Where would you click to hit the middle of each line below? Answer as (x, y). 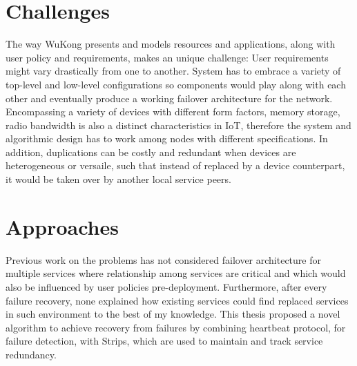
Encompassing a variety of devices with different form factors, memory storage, (173, 112)
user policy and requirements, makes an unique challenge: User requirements (167, 57)
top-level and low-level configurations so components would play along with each (176, 84)
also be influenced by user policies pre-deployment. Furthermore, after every (166, 286)
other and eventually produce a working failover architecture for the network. (169, 98)
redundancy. (31, 354)
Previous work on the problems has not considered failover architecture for (163, 259)
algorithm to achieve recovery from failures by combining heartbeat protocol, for (176, 327)
